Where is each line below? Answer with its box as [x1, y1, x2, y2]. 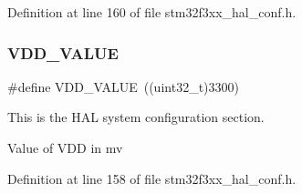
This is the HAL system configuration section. [7, 107, 265, 127]
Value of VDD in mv [7, 138, 123, 157]
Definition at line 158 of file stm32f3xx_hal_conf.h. [7, 168, 297, 188]
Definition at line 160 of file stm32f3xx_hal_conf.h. [7, 3, 297, 21]
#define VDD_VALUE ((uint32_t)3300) [7, 76, 239, 96]
